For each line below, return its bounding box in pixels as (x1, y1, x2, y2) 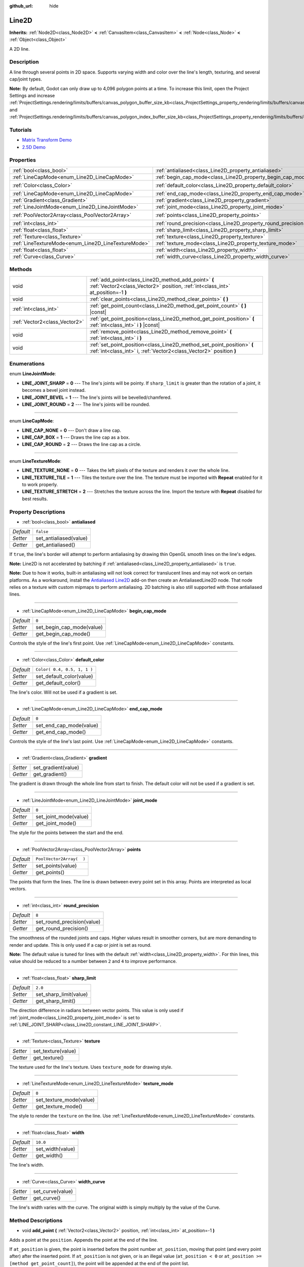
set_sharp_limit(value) (35, 991, 88, 998)
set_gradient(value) (33, 764, 80, 771)
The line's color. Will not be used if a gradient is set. (9, 689, 118, 695)
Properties (9, 157, 36, 164)
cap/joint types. (9, 76, 43, 82)
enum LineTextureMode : (9, 458, 62, 464)
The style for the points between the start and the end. (9, 830, 124, 836)
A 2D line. (9, 46, 30, 52)
